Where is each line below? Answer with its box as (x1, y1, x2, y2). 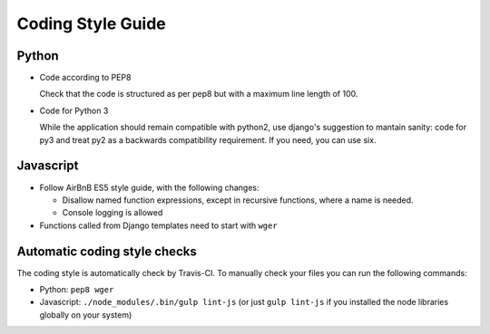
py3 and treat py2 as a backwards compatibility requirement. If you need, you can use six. (39, 134, 377, 145)
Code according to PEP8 (39, 72, 132, 83)
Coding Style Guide (16, 14, 167, 33)
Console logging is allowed (62, 207, 163, 218)
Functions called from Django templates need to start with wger (39, 220, 278, 231)
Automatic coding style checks (16, 243, 197, 259)
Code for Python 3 (39, 105, 109, 116)
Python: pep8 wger (39, 284, 114, 294)
